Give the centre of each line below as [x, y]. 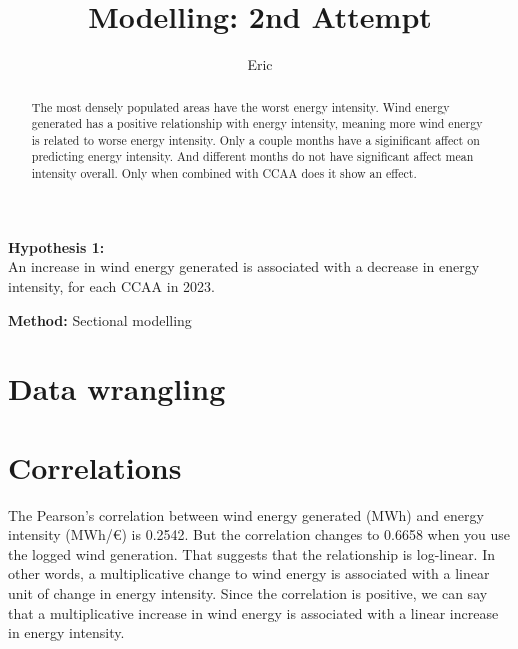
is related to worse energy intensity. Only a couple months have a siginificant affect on [255, 139]
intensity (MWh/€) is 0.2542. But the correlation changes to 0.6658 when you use [259, 534]
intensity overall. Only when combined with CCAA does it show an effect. [224, 173]
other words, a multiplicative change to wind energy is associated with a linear [249, 573]
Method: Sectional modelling [100, 319]
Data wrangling [117, 388]
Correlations [95, 466]
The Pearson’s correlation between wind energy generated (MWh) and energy [246, 514]
